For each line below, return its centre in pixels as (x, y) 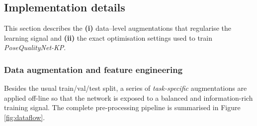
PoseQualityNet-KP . (35, 47)
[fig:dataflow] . (25, 117)
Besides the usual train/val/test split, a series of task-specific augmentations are (126, 88)
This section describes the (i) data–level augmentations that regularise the (118, 28)
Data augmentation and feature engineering (93, 69)
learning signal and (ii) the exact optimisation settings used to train (108, 37)
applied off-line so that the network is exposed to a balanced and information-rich (128, 97)
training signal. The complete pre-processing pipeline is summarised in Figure (122, 107)
